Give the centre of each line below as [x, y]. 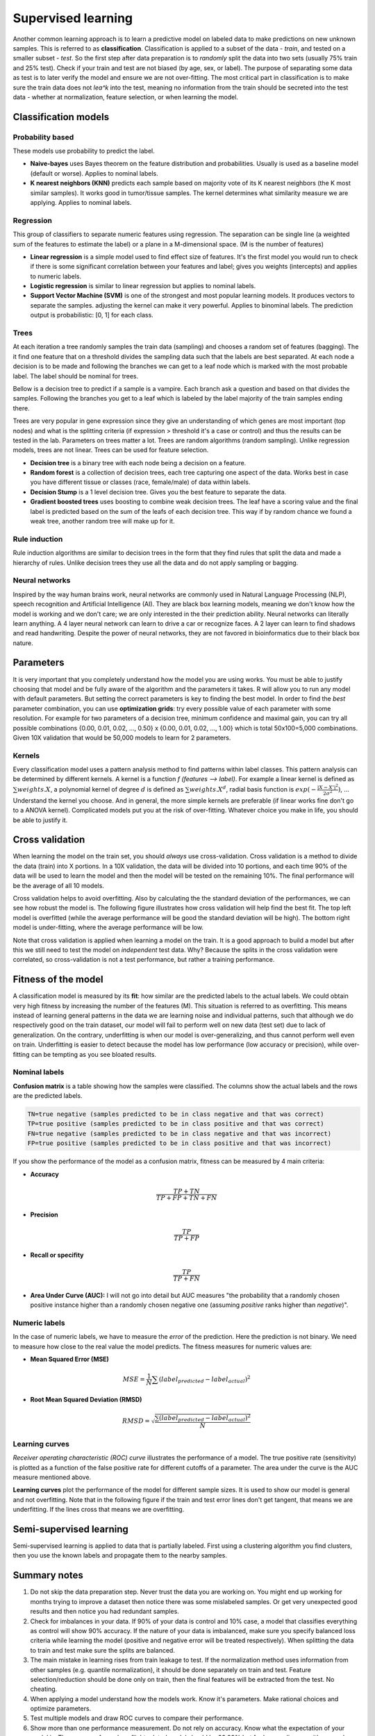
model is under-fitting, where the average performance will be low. [108, 928]
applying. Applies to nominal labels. [81, 202]
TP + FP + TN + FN [187, 1197]
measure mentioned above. [52, 1477]
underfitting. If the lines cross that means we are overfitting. [99, 1510]
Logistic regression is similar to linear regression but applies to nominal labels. [143, 286]
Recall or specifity [57, 1255]
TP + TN [187, 1191]
